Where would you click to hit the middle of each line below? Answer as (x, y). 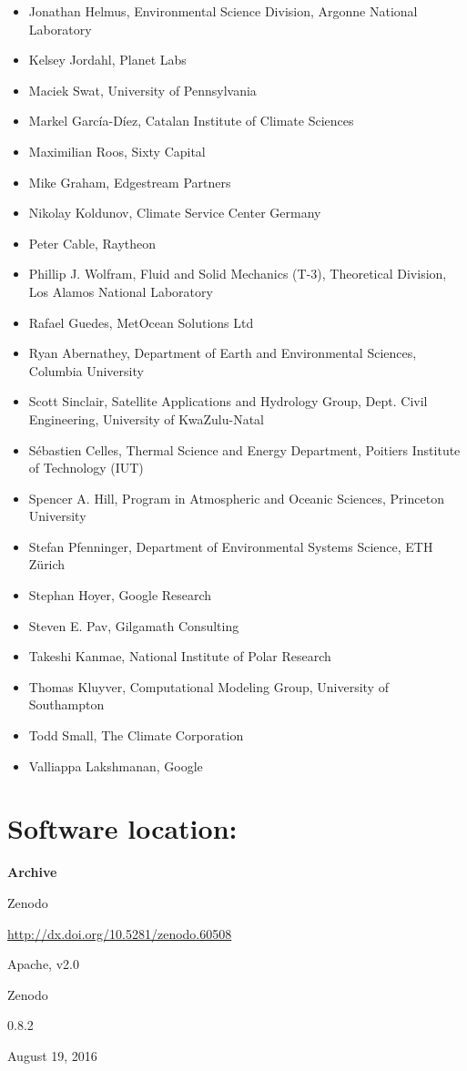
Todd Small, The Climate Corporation (136, 735)
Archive (32, 872)
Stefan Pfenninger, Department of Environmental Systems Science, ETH (231, 546)
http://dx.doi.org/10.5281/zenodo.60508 (120, 933)
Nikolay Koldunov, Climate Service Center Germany (175, 213)
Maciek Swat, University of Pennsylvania (142, 90)
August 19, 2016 (52, 1055)
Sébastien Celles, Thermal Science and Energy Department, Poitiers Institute (244, 449)
